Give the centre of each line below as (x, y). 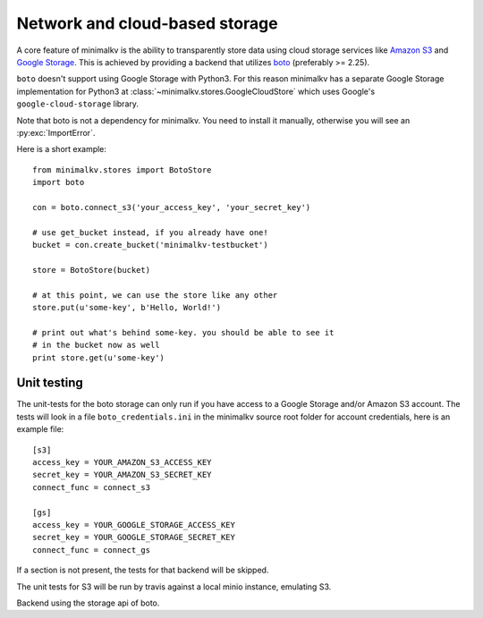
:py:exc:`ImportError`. (56, 132)
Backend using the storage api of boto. (88, 603)
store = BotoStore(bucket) (92, 270)
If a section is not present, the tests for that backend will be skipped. (143, 570)
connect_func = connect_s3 (92, 487)
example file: (40, 429)
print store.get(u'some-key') (99, 357)
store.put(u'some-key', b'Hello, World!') (127, 307)
